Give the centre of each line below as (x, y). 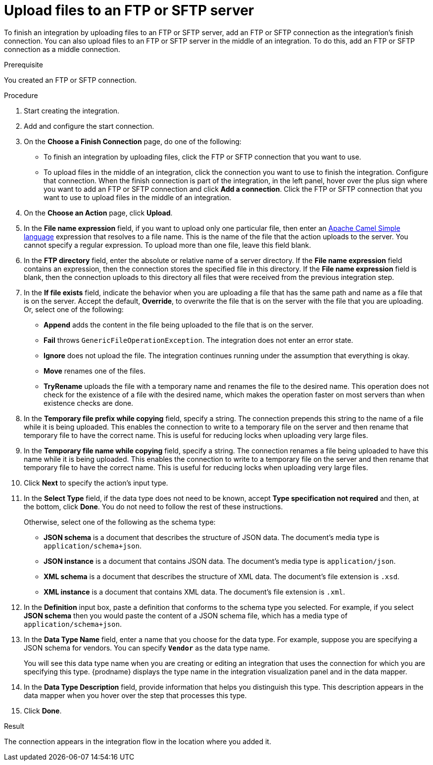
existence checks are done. (89, 403)
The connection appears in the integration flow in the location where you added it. (138, 741)
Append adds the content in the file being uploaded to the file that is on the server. (179, 325)
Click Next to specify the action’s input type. (96, 483)
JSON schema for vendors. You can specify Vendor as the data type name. (147, 648)
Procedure (21, 95)
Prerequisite (24, 64)
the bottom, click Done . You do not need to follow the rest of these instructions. (153, 506)
